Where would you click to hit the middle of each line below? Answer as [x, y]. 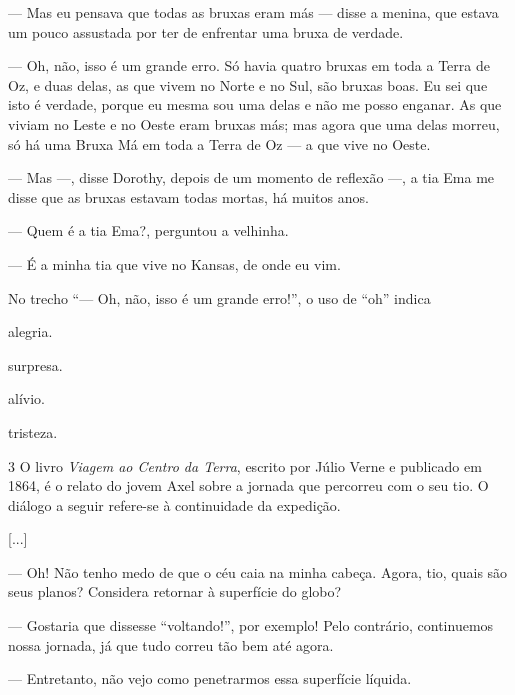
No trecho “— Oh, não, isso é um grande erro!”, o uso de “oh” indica [219, 297]
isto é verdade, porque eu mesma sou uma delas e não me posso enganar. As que [255, 104]
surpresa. [35, 364]
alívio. [26, 398]
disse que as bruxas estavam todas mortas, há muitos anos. [188, 196]
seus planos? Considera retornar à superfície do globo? [175, 591]
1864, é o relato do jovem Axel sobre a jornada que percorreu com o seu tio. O [248, 485]
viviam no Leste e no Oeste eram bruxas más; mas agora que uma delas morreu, [254, 123]
